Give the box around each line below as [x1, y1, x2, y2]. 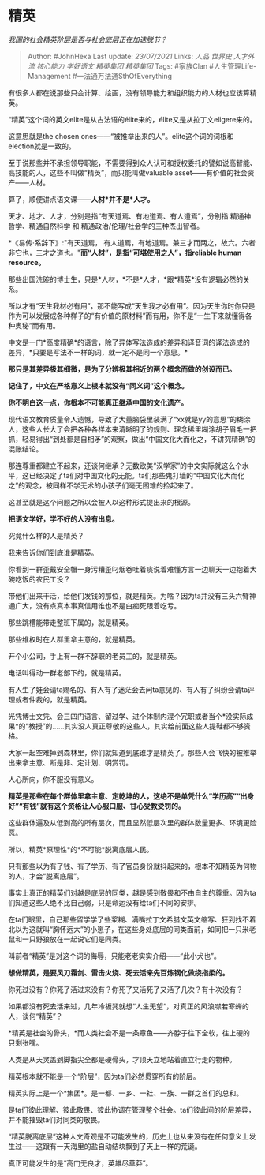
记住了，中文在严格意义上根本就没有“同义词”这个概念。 [8, 380, 189, 391]
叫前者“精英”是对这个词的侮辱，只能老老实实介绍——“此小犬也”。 [8, 951, 221, 960]
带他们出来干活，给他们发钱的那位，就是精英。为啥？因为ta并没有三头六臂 [8, 591, 250, 601]
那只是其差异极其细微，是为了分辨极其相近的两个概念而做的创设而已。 [8, 364, 237, 373]
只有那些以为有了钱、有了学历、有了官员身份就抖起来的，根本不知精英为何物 [8, 861, 257, 870]
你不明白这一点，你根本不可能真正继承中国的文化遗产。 [8, 398, 188, 407]
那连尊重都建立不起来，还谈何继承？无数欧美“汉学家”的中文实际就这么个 [8, 461, 243, 470]
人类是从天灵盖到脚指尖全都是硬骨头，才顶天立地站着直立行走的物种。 [8, 1054, 237, 1064]
